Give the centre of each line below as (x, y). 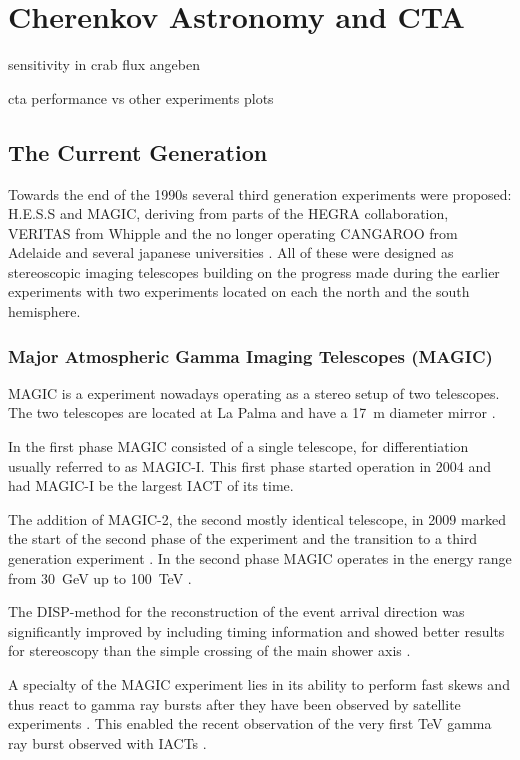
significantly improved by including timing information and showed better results (256, 630)
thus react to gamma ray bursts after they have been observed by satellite (234, 703)
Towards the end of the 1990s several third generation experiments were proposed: (260, 193)
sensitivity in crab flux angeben (104, 64)
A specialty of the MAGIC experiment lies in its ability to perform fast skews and (259, 684)
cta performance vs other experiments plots (141, 97)
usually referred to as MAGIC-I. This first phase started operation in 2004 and (250, 465)
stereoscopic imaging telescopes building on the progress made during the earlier (254, 271)
